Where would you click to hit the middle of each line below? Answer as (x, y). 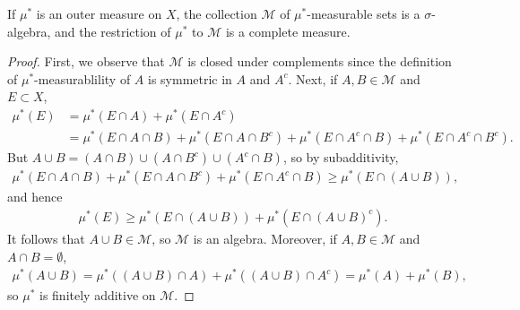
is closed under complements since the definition (320, 61)
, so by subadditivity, (341, 157)
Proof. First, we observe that (86, 61)
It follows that (46, 238)
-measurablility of (82, 78)
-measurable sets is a (364, 13)
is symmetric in (190, 78)
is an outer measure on (99, 13)
